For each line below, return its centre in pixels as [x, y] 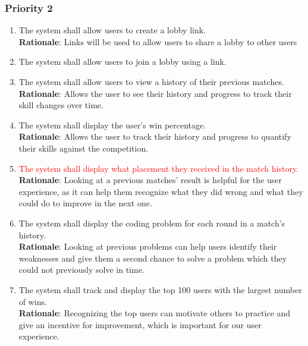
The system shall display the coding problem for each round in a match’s [152, 223]
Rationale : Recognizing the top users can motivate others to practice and [155, 313]
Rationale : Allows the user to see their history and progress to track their [155, 93]
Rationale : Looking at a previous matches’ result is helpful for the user [150, 180]
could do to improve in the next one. [85, 203]
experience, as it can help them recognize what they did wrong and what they [161, 191]
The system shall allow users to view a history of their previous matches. [151, 81]
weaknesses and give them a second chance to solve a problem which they [153, 258]
